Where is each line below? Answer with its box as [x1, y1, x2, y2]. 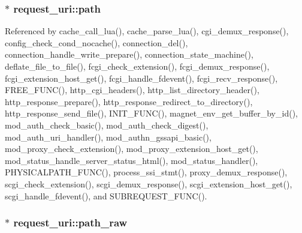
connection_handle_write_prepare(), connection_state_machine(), [5, 48, 253, 61]
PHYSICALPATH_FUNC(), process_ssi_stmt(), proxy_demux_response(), [5, 166, 288, 178]
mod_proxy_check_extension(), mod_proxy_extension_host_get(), [5, 142, 258, 155]
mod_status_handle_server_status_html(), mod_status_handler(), [5, 154, 258, 166]
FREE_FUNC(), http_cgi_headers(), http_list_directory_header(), [5, 83, 259, 96]
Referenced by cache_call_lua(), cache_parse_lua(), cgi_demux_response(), [5, 25, 289, 37]
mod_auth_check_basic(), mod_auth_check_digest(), [5, 118, 209, 131]
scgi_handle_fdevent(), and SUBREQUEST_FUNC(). [5, 189, 207, 202]
